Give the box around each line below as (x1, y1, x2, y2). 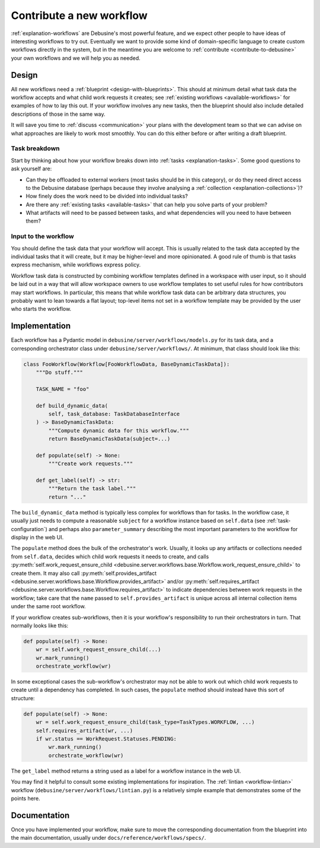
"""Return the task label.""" (48, 485, 136, 492)
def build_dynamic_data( (36, 402, 108, 409)
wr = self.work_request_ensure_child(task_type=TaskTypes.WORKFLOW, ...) (36, 719, 255, 726)
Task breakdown (11, 144, 60, 153)
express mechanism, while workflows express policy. (11, 261, 141, 268)
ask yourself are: (11, 165, 52, 172)
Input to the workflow (11, 232, 74, 240)
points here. (11, 795, 41, 802)
